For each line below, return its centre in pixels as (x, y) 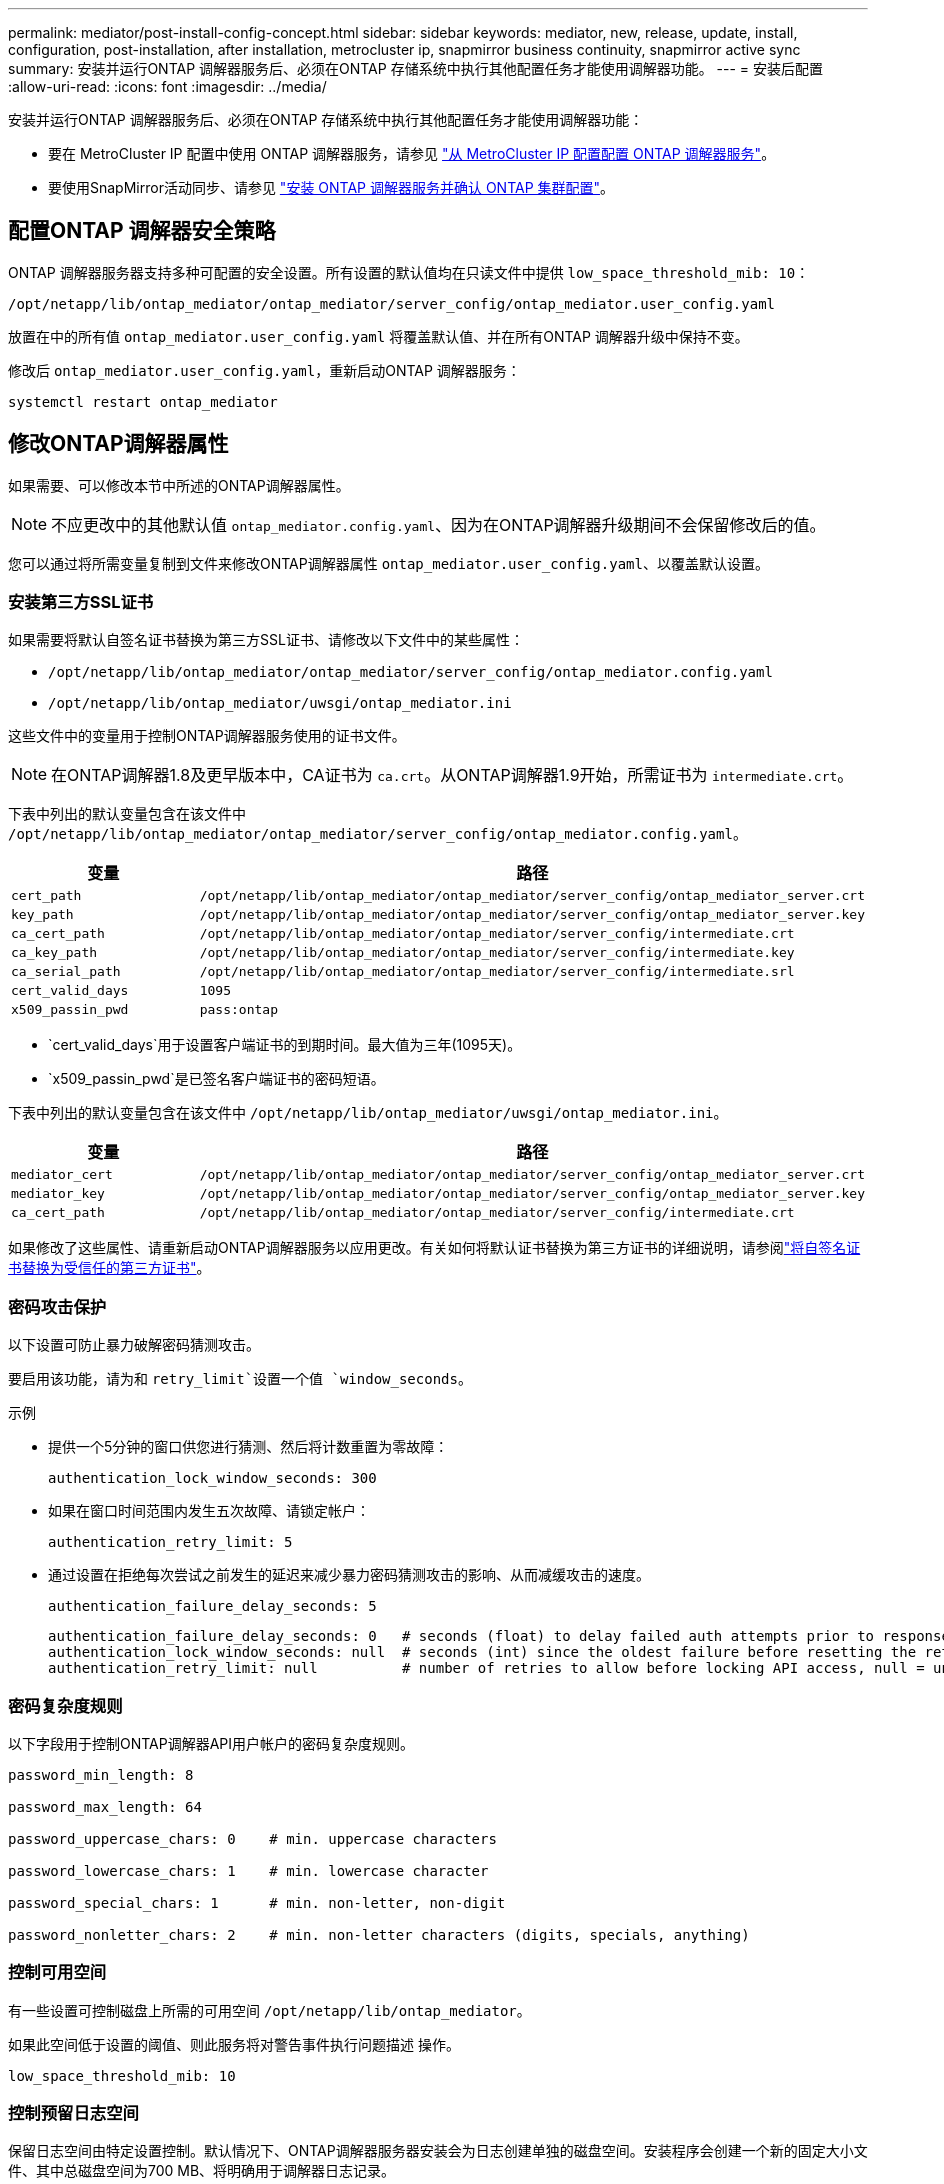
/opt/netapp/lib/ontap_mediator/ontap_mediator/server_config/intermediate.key (497, 953)
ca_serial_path (66, 972)
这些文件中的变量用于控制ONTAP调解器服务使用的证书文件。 (207, 736)
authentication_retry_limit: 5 (170, 1542)
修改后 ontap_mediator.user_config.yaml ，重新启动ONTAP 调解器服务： (264, 370)
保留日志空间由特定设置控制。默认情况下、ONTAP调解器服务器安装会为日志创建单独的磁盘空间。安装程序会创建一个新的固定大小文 (438, 2151)
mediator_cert (62, 1175)
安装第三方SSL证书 (81, 602)
